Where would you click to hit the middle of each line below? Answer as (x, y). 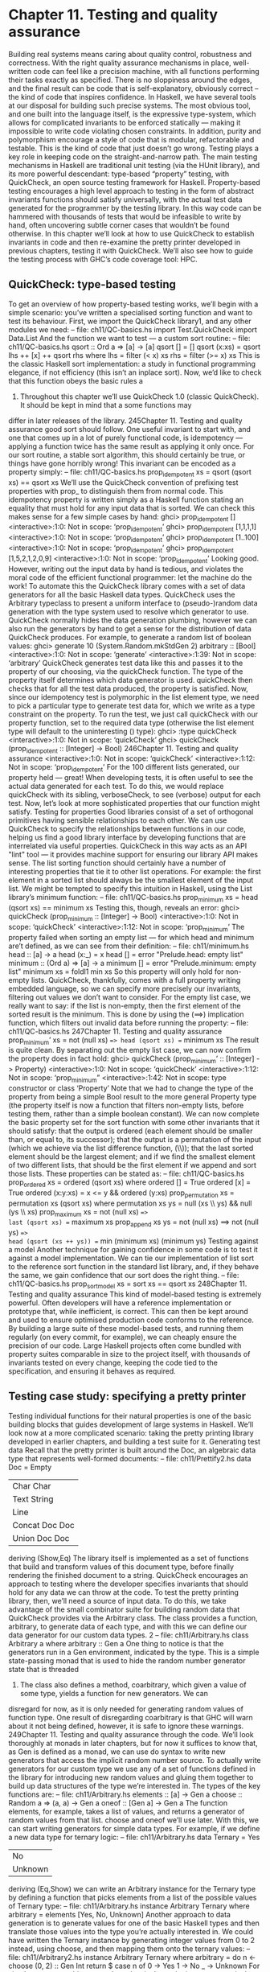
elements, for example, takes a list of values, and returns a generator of (127, 1811)
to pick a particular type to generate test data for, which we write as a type (132, 705)
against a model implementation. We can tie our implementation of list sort (131, 1258)
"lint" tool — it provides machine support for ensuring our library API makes (133, 855)
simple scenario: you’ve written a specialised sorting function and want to (131, 312)
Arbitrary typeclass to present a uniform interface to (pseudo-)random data (133, 603)
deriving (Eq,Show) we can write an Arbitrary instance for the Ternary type (132, 1888)
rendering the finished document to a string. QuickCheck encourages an (128, 1575)
